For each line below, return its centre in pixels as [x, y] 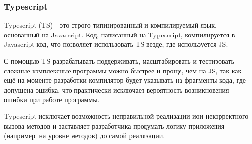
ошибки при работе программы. [52, 99]
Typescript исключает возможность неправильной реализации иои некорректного [126, 116]
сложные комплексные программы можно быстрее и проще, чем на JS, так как [123, 70]
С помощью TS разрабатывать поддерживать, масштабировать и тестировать [119, 61]
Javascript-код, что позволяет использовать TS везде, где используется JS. [116, 44]
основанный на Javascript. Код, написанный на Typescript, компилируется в [120, 34]
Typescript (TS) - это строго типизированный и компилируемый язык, [110, 25]
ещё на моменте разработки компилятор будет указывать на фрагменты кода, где [125, 80]
